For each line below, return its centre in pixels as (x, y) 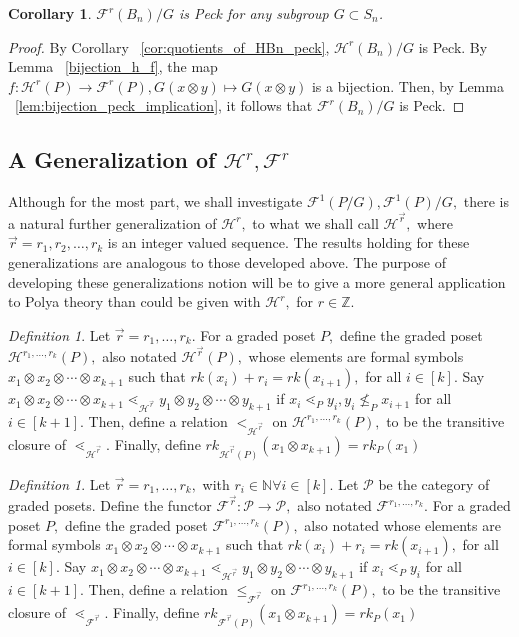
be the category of (434, 483)
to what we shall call (315, 222)
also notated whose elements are (402, 524)
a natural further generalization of (112, 222)
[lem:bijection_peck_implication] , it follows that (164, 105)
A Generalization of (112, 159)
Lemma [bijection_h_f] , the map (113, 66)
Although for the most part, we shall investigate (155, 201)
